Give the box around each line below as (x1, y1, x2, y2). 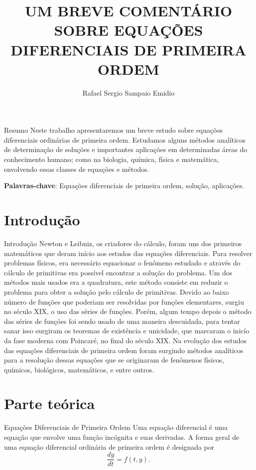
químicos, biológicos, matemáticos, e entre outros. (4, 364, 154, 374)
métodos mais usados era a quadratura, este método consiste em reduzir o (4, 277, 228, 287)
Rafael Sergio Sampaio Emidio (83, 87, 174, 98)
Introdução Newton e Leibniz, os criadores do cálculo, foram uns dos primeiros (4, 238, 242, 248)
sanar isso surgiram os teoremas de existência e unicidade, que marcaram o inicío (4, 325, 250, 336)
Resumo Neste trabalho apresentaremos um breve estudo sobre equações (4, 125, 223, 135)
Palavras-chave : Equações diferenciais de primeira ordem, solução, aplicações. (4, 180, 244, 191)
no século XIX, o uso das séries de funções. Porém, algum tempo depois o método (4, 306, 252, 316)
